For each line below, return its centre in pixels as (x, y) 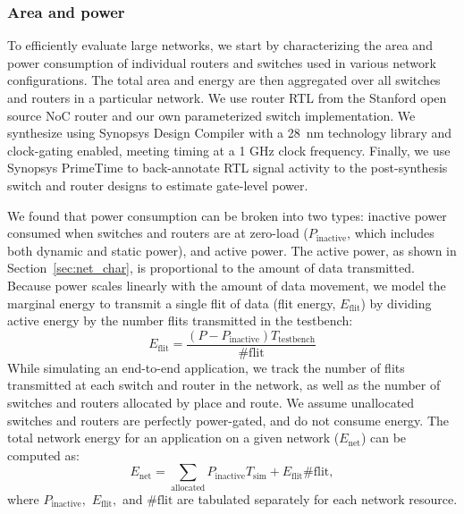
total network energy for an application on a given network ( (173, 438)
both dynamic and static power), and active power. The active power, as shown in (232, 250)
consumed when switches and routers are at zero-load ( (158, 233)
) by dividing (396, 303)
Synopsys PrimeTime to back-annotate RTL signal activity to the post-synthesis (228, 168)
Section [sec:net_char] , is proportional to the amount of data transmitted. (211, 268)
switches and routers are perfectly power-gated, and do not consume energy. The (228, 420)
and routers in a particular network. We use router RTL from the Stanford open (227, 97)
